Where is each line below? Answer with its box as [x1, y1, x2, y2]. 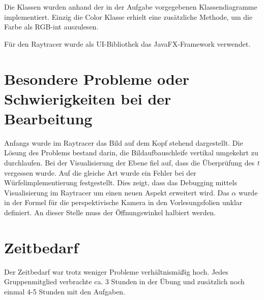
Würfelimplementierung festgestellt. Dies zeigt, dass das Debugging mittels [4, 177, 237, 188]
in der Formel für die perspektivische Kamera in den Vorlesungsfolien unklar [4, 197, 243, 208]
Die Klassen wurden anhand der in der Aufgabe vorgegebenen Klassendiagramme [4, 2, 257, 12]
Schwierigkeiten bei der [4, 88, 171, 109]
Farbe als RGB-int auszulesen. [4, 21, 99, 32]
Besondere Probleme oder [4, 68, 189, 89]
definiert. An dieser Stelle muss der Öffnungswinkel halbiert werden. [4, 207, 216, 218]
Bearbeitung [4, 108, 93, 128]
